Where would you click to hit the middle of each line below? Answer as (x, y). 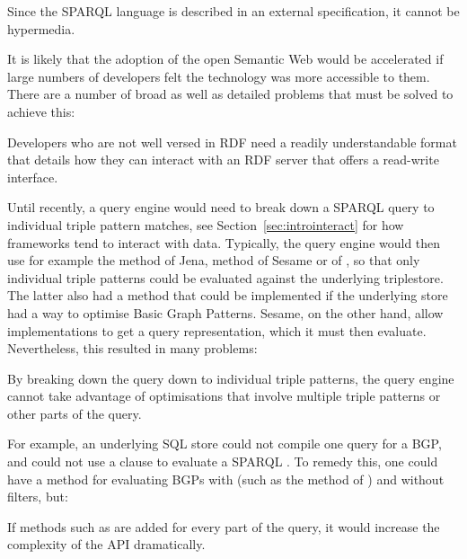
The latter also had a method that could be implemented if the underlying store (228, 295)
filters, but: (38, 497)
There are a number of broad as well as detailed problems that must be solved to (230, 94)
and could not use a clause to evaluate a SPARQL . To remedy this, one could (223, 461)
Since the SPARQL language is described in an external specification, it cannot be (233, 11)
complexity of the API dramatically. (106, 544)
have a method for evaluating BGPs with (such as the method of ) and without (226, 479)
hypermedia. (41, 28)
